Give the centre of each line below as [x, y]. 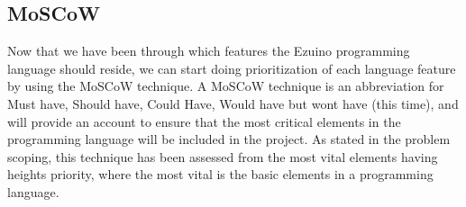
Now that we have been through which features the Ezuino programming [209, 51]
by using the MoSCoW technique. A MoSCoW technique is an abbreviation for [226, 86]
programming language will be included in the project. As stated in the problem [229, 139]
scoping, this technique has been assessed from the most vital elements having [223, 156]
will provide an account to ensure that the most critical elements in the [204, 121]
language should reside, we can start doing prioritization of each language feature [232, 68]
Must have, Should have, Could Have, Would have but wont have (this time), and [233, 103]
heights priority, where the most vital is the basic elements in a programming [220, 174]
